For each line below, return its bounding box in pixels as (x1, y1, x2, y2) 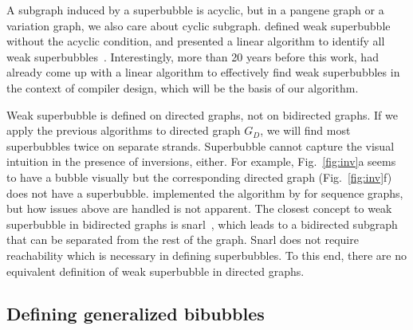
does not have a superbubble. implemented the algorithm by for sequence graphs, (6, 184, 403, 201)
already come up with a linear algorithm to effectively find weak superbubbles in (6, 64, 400, 81)
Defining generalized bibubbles (6, 301, 265, 326)
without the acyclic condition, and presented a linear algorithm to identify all (6, 33, 385, 49)
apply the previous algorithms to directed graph (6, 122, 241, 139)
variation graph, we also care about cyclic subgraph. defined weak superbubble (6, 17, 391, 33)
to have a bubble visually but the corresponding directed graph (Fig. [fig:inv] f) (6, 168, 392, 185)
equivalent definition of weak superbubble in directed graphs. (6, 262, 305, 279)
